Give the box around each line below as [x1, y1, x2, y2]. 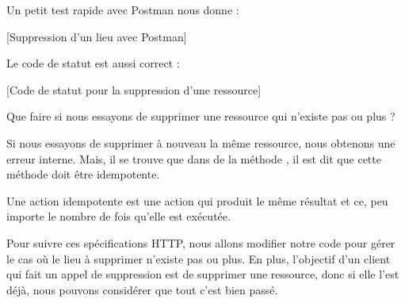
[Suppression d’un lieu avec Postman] [6, 28, 187, 44]
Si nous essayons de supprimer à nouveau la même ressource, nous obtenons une [6, 134, 395, 151]
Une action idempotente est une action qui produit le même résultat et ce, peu [6, 192, 388, 209]
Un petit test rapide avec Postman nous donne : [6, 2, 239, 17]
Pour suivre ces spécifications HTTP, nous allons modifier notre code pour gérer [6, 234, 395, 251]
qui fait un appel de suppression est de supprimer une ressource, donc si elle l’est [6, 266, 399, 282]
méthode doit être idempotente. [6, 166, 160, 182]
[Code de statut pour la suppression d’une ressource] [6, 81, 262, 98]
